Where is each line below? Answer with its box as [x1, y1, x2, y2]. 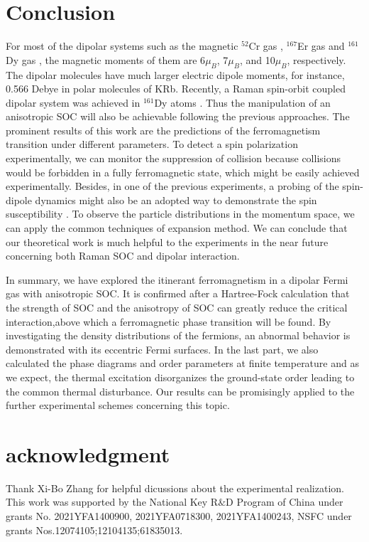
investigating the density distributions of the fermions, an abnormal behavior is [6, 328, 351, 343]
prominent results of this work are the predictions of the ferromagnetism [6, 122, 321, 137]
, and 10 [240, 52, 275, 67]
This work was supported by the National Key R [6, 494, 219, 509]
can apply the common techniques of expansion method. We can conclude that [6, 220, 348, 235]
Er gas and [297, 38, 345, 53]
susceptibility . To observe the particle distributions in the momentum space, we [6, 206, 355, 221]
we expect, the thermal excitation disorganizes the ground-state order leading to [6, 369, 355, 384]
